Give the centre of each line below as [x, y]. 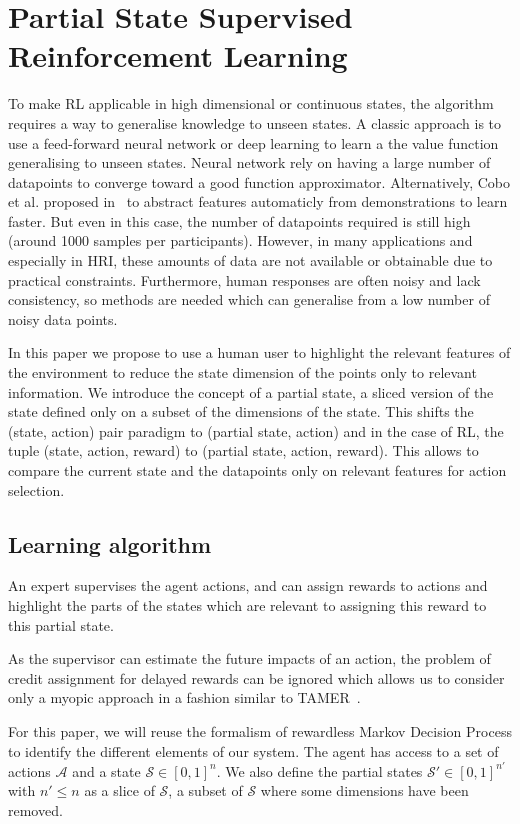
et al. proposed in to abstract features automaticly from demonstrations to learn [258, 201]
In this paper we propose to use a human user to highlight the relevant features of [259, 352]
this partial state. [61, 624]
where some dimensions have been [364, 790]
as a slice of [119, 790]
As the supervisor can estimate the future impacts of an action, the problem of [249, 658]
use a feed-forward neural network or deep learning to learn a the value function [253, 142]
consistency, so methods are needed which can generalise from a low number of [249, 299]
